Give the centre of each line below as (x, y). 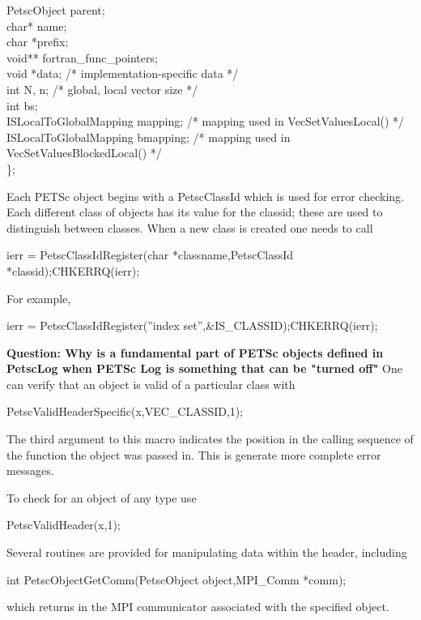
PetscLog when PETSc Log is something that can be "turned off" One (204, 368)
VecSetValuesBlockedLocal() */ (84, 153)
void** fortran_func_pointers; (82, 57)
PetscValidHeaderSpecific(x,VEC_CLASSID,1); (125, 411)
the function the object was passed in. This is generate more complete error (194, 454)
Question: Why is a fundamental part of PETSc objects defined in (195, 352)
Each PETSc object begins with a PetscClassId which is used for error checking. (205, 196)
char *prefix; (38, 42)
